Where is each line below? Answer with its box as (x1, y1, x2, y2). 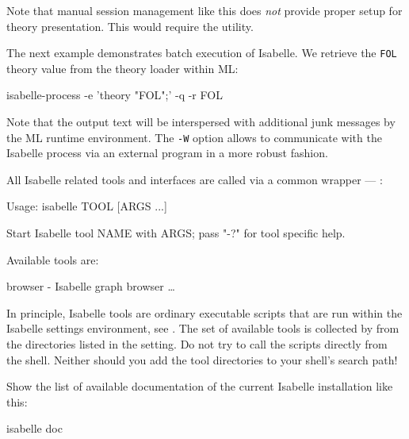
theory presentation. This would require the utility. (6, 17, 254, 34)
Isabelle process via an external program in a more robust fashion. (6, 144, 328, 161)
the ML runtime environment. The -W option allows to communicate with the (6, 129, 382, 145)
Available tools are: (6, 251, 99, 268)
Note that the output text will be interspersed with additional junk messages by (6, 114, 396, 130)
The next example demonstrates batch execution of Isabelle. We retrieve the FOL (6, 44, 397, 61)
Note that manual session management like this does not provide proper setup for (6, 2, 403, 18)
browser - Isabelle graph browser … (6, 278, 175, 295)
